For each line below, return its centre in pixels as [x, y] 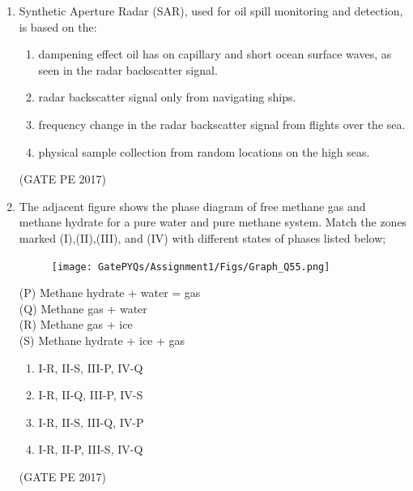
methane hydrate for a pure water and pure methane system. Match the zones [213, 222]
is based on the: [58, 26]
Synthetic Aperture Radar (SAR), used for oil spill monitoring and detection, [211, 11]
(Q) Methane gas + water [83, 308]
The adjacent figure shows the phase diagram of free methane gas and [192, 206]
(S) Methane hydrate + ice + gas [102, 340]
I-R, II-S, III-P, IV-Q [91, 367]
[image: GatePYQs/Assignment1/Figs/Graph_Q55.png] [191, 267]
